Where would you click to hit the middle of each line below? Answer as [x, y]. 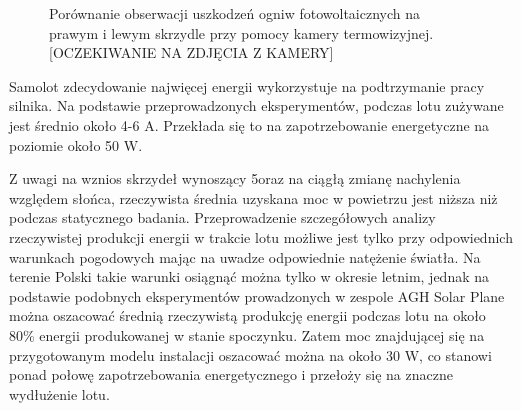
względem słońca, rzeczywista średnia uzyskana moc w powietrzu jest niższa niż [253, 197]
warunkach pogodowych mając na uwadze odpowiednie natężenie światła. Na [245, 256]
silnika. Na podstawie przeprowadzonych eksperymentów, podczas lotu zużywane [256, 105]
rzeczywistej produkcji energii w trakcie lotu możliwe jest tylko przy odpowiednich [261, 236]
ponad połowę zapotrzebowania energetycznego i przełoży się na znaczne [231, 374]
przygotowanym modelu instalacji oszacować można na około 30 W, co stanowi [250, 354]
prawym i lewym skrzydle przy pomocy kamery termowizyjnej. [241, 32]
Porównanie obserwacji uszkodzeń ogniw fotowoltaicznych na [235, 13]
